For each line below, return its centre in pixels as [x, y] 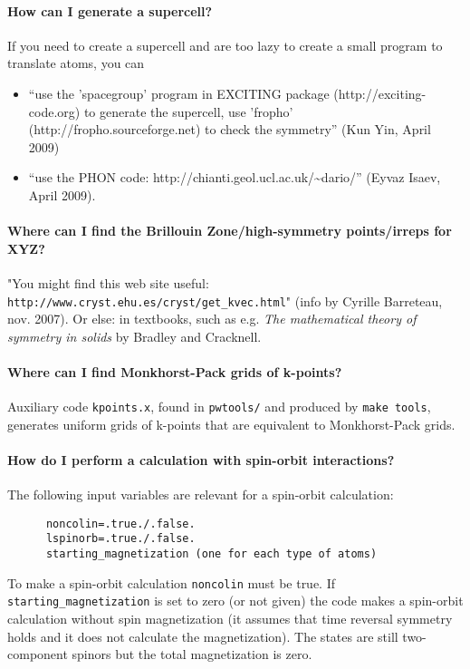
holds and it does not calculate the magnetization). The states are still [203, 636]
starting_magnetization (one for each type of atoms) [211, 554]
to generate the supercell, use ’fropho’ [188, 111]
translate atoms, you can [76, 63]
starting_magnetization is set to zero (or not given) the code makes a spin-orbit [235, 601]
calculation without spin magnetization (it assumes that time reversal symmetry [230, 619]
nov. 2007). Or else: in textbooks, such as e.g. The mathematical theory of [212, 319]
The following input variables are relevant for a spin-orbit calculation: [201, 494]
